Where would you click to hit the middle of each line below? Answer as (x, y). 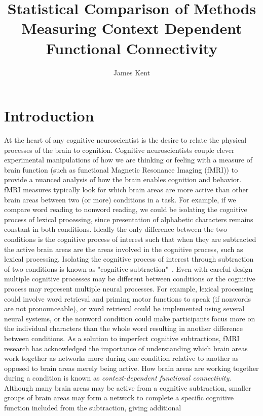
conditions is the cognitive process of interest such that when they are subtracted (130, 239)
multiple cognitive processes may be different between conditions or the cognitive (130, 279)
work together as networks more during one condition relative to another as (121, 358)
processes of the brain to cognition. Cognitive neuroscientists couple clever (119, 150)
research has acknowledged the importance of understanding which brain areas (126, 348)
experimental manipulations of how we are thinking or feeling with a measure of (128, 160)
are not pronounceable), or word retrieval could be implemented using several (124, 308)
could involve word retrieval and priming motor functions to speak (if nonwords (128, 298)
